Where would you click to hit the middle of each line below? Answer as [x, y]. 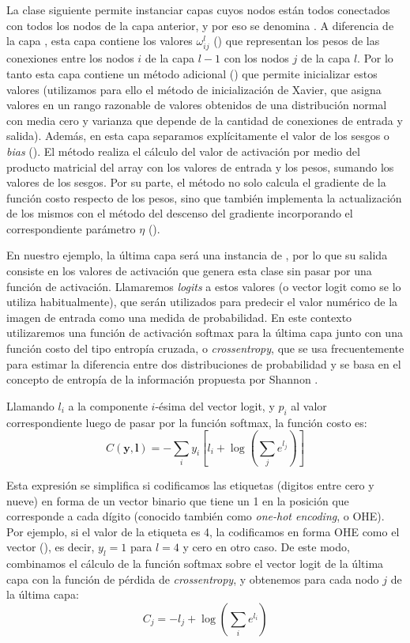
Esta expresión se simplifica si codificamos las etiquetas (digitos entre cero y [190, 484]
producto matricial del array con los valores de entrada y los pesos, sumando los [200, 166]
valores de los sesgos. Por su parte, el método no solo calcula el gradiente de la [196, 182]
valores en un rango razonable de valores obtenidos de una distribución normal [197, 105]
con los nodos [256, 58]
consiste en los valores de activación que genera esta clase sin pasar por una [189, 271]
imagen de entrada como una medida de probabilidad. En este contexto [179, 317]
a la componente [108, 405]
